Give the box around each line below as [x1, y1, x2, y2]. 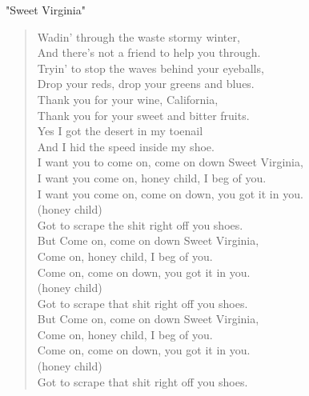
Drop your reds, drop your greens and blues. [37, 75, 255, 92]
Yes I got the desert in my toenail [37, 122, 203, 139]
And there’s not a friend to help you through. [37, 44, 261, 61]
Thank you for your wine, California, [37, 90, 219, 107]
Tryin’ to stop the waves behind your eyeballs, [37, 59, 264, 76]
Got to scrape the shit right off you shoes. [37, 216, 243, 233]
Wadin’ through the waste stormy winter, [37, 28, 240, 45]
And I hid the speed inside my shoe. [37, 138, 215, 154]
